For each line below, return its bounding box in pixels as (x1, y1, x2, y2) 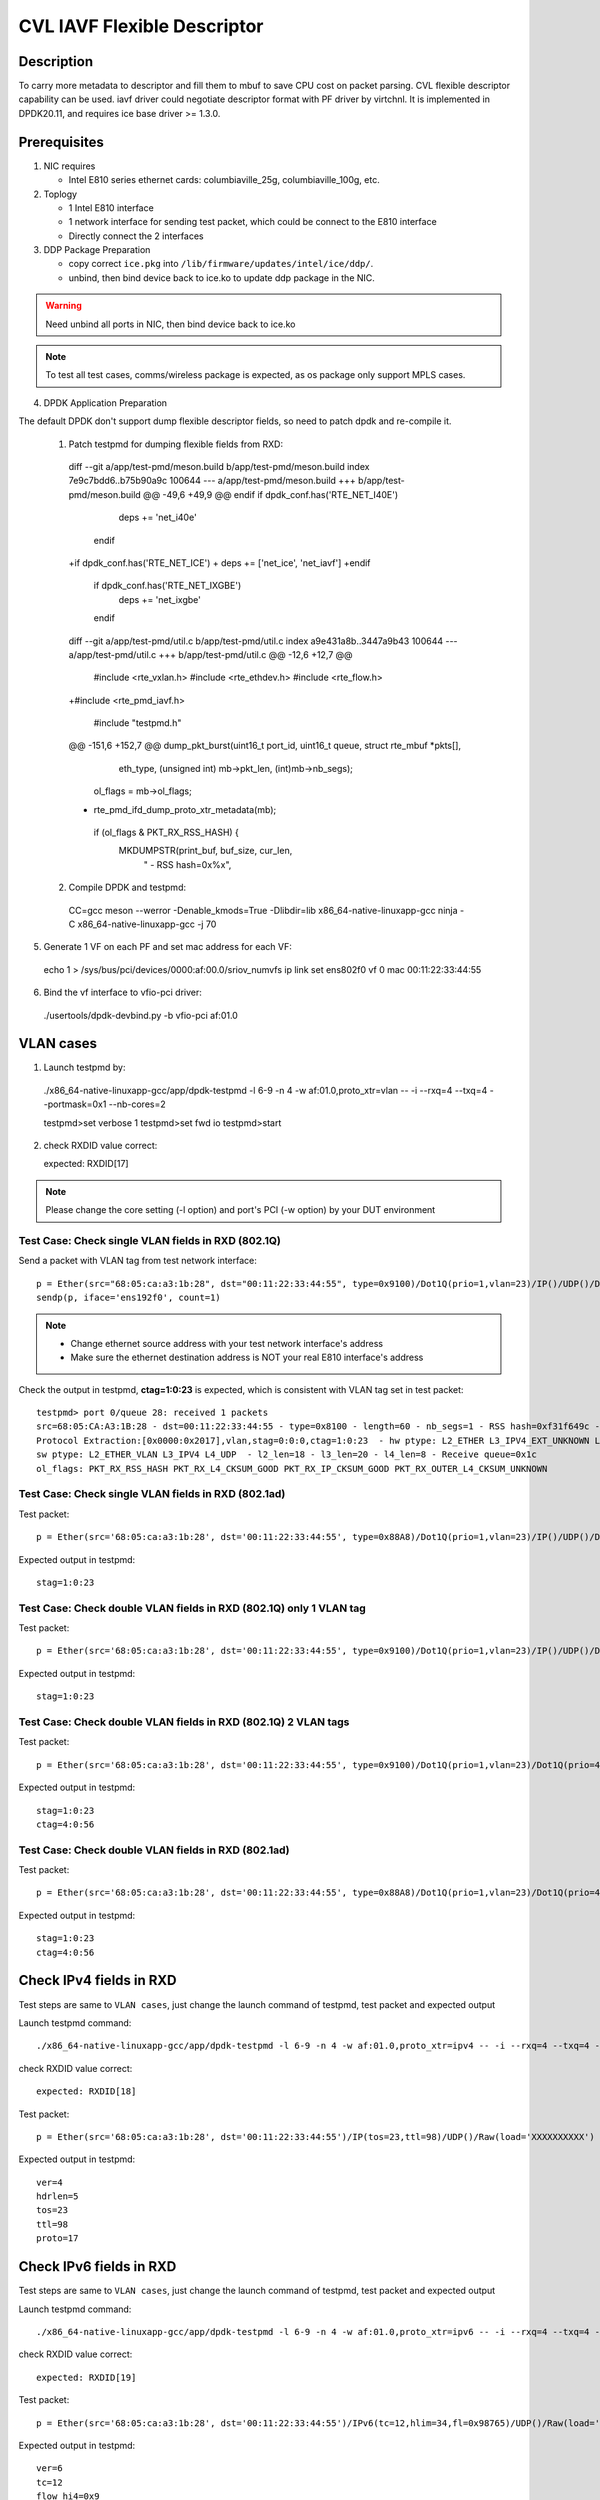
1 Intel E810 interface (68, 201, 154, 214)
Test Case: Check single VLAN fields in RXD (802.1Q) (18, 1233, 282, 1247)
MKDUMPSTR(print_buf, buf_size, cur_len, (118, 845, 293, 857)
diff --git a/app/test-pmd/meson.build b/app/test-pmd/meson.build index (68, 461, 370, 472)
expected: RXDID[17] (43, 1158, 129, 1170)
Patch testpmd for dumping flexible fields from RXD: (68, 438, 284, 450)
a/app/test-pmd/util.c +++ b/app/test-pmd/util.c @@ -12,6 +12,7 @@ (68, 648, 354, 660)
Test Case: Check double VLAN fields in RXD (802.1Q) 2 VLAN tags (18, 1715, 350, 1729)
